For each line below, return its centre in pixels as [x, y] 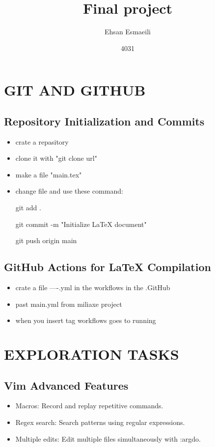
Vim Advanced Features [66, 385]
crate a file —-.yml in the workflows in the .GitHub [93, 287]
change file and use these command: [69, 191]
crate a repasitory [42, 141]
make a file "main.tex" [49, 174]
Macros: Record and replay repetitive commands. [89, 406]
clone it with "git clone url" [56, 158]
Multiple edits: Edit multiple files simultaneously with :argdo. [108, 438]
